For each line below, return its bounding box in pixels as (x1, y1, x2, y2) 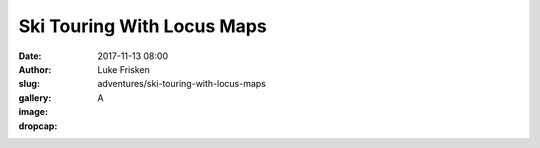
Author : (18, 63, 52, 75)
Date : (18, 50, 42, 62)
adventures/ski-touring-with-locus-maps (97, 78, 267, 90)
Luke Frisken (97, 63, 150, 75)
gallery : (18, 91, 52, 104)
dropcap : (18, 120, 58, 132)
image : (18, 106, 49, 118)
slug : (18, 78, 40, 90)
